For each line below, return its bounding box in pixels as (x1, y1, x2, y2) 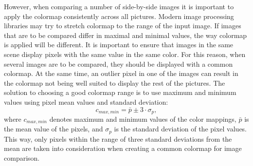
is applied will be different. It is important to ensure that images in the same (4, 39, 234, 50)
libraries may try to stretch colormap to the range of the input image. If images (4, 20, 241, 31)
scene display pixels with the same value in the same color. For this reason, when (4, 49, 246, 59)
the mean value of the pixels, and (4, 124, 103, 134)
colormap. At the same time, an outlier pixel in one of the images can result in (4, 68, 238, 78)
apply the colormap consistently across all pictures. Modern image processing (4, 11, 234, 21)
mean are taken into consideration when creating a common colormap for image (4, 143, 242, 153)
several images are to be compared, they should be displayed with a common (4, 58, 233, 69)
